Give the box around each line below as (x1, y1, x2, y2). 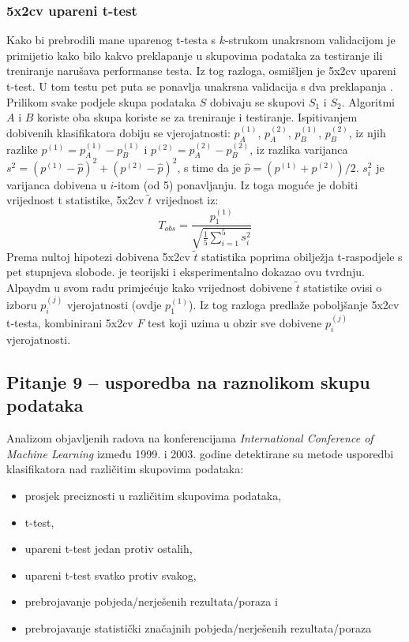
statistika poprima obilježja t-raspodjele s (201, 248, 403, 264)
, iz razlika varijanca (250, 140, 348, 157)
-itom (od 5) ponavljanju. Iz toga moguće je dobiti (114, 176, 358, 192)
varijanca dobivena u (6, 176, 107, 192)
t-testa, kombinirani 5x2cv (6, 315, 133, 331)
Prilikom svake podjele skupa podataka (6, 93, 196, 110)
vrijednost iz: (155, 192, 219, 208)
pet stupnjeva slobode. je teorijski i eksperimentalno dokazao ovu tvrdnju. (6, 263, 365, 280)
